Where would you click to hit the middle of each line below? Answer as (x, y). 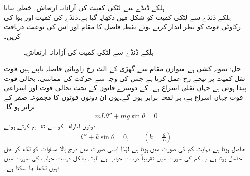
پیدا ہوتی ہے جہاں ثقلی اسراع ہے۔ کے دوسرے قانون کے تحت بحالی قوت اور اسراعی (125, 88)
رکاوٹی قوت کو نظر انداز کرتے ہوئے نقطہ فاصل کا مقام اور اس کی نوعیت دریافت (123, 26)
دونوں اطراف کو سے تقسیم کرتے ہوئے (50, 125)
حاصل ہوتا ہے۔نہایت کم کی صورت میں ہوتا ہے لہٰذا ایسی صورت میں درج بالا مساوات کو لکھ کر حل (125, 148)
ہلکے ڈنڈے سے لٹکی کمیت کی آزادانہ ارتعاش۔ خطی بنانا (84, 7)
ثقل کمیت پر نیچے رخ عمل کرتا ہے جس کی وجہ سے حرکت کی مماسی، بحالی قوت (125, 78)
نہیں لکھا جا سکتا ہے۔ (32, 167)
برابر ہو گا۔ (20, 106)
